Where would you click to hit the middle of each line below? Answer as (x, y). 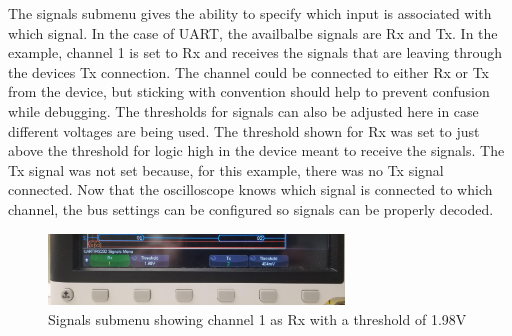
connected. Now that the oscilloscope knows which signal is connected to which (250, 189)
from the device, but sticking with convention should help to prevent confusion (249, 91)
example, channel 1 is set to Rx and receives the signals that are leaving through (255, 52)
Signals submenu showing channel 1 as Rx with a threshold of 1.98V (257, 319)
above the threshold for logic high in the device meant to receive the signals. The (256, 150)
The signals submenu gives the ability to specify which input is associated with (250, 13)
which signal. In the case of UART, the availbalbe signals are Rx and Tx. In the (253, 32)
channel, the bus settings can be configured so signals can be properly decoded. (251, 208)
